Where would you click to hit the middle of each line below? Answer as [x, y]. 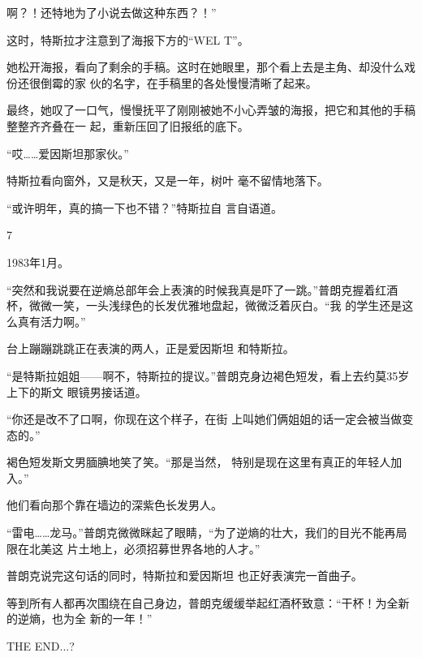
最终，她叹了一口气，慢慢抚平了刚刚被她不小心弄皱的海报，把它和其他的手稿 [211, 110]
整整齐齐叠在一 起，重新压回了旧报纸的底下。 [128, 125]
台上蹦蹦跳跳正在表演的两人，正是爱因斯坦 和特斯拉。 [151, 348]
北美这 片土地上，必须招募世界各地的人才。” [144, 548]
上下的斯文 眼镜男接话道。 [77, 391]
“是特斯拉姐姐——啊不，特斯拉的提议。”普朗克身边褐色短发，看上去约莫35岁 [208, 375]
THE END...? [41, 646]
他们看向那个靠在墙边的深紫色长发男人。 [114, 505]
